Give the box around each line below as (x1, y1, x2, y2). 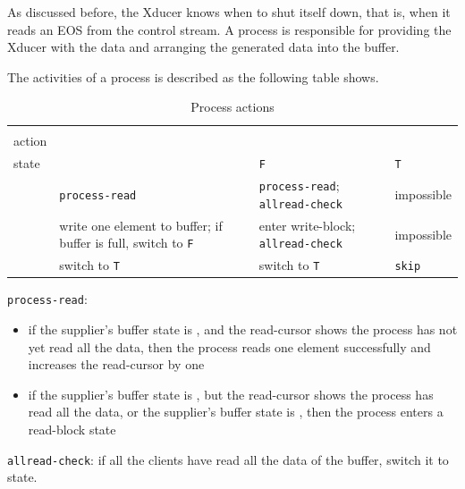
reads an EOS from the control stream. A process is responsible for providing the (7, 20, 452, 38)
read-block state (28, 420, 116, 439)
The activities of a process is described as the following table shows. (7, 67, 379, 86)
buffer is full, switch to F (59, 233, 194, 252)
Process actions (190, 97, 275, 116)
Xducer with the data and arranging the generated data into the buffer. (7, 38, 400, 56)
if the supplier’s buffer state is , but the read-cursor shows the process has (28, 384, 434, 403)
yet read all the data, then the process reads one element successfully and (28, 337, 431, 356)
